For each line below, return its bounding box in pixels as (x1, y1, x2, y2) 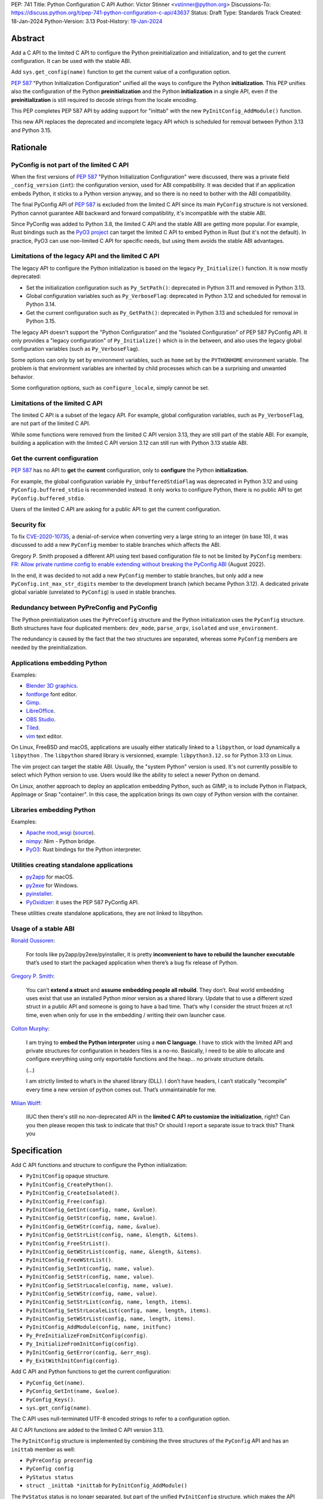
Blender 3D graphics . (26, 682, 79, 690)
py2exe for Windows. (26, 881, 79, 889)
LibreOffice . (26, 708, 56, 715)
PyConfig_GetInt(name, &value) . (26, 1387, 120, 1395)
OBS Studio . (26, 715, 56, 723)
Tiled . (26, 724, 40, 732)
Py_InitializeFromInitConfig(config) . (26, 1340, 139, 1347)
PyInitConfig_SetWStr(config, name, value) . (26, 1290, 157, 1297)
